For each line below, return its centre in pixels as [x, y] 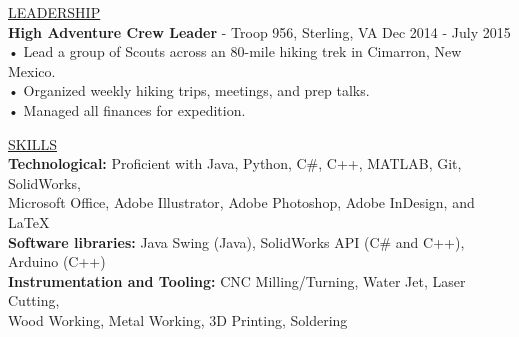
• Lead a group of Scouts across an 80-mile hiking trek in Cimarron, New [235, 51]
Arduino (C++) [57, 261]
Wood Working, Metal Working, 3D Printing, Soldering [178, 319]
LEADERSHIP [54, 12]
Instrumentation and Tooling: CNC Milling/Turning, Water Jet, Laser [237, 280]
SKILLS [33, 143]
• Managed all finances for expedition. [127, 109]
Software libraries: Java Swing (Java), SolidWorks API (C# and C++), [236, 241]
